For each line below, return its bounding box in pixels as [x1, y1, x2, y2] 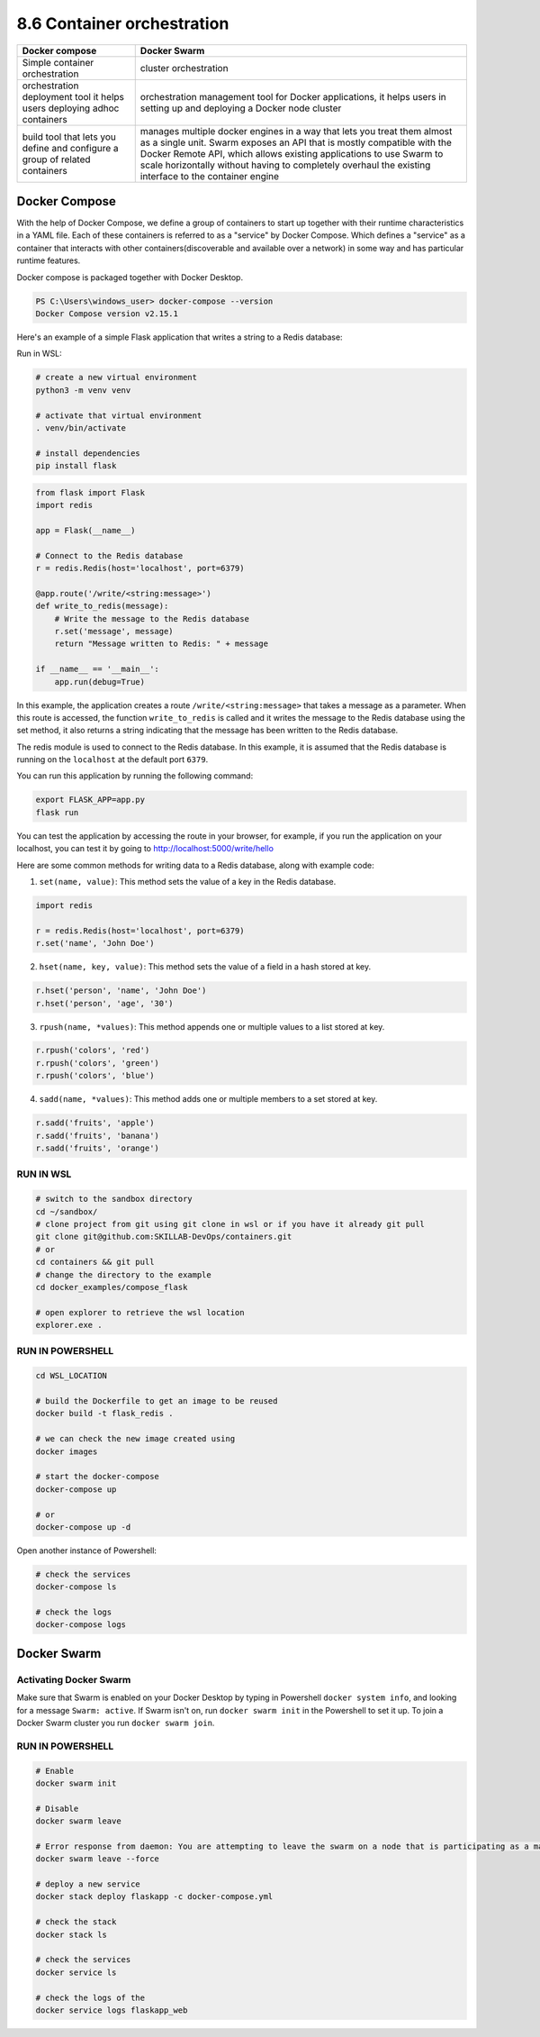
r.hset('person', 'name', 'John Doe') [35, 986, 207, 996]
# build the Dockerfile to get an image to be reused [35, 1396, 278, 1405]
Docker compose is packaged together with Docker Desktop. [16, 271, 243, 283]
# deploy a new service [35, 1879, 141, 1889]
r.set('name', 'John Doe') [35, 938, 155, 949]
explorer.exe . [35, 1320, 103, 1331]
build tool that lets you [22, 131, 117, 143]
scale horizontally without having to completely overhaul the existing [139, 159, 431, 171]
